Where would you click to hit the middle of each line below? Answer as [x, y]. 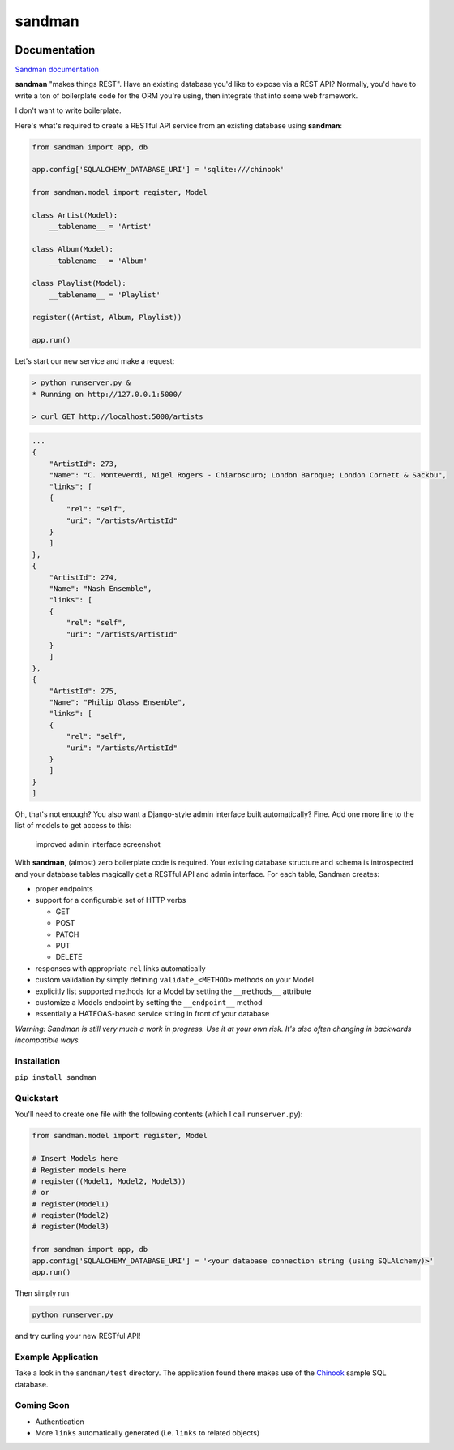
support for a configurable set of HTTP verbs [111, 900]
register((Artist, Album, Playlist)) [107, 317]
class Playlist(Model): [79, 283]
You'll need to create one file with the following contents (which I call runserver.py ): [159, 1114]
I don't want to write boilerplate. [68, 110]
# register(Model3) [71, 1227]
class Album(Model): [73, 249]
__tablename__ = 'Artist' [101, 227]
